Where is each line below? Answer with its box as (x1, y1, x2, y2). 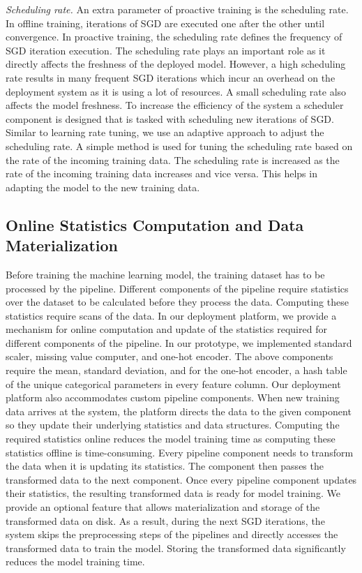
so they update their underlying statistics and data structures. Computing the (6, 417, 340, 432)
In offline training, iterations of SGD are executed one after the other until (6, 15, 325, 30)
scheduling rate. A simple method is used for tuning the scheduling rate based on (6, 138, 353, 153)
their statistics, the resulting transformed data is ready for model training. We (6, 486, 340, 500)
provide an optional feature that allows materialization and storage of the (6, 500, 320, 514)
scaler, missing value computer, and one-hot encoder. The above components (6, 349, 333, 364)
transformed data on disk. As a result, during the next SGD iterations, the (6, 513, 325, 528)
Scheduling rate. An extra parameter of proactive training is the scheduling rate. (6, 2, 349, 16)
